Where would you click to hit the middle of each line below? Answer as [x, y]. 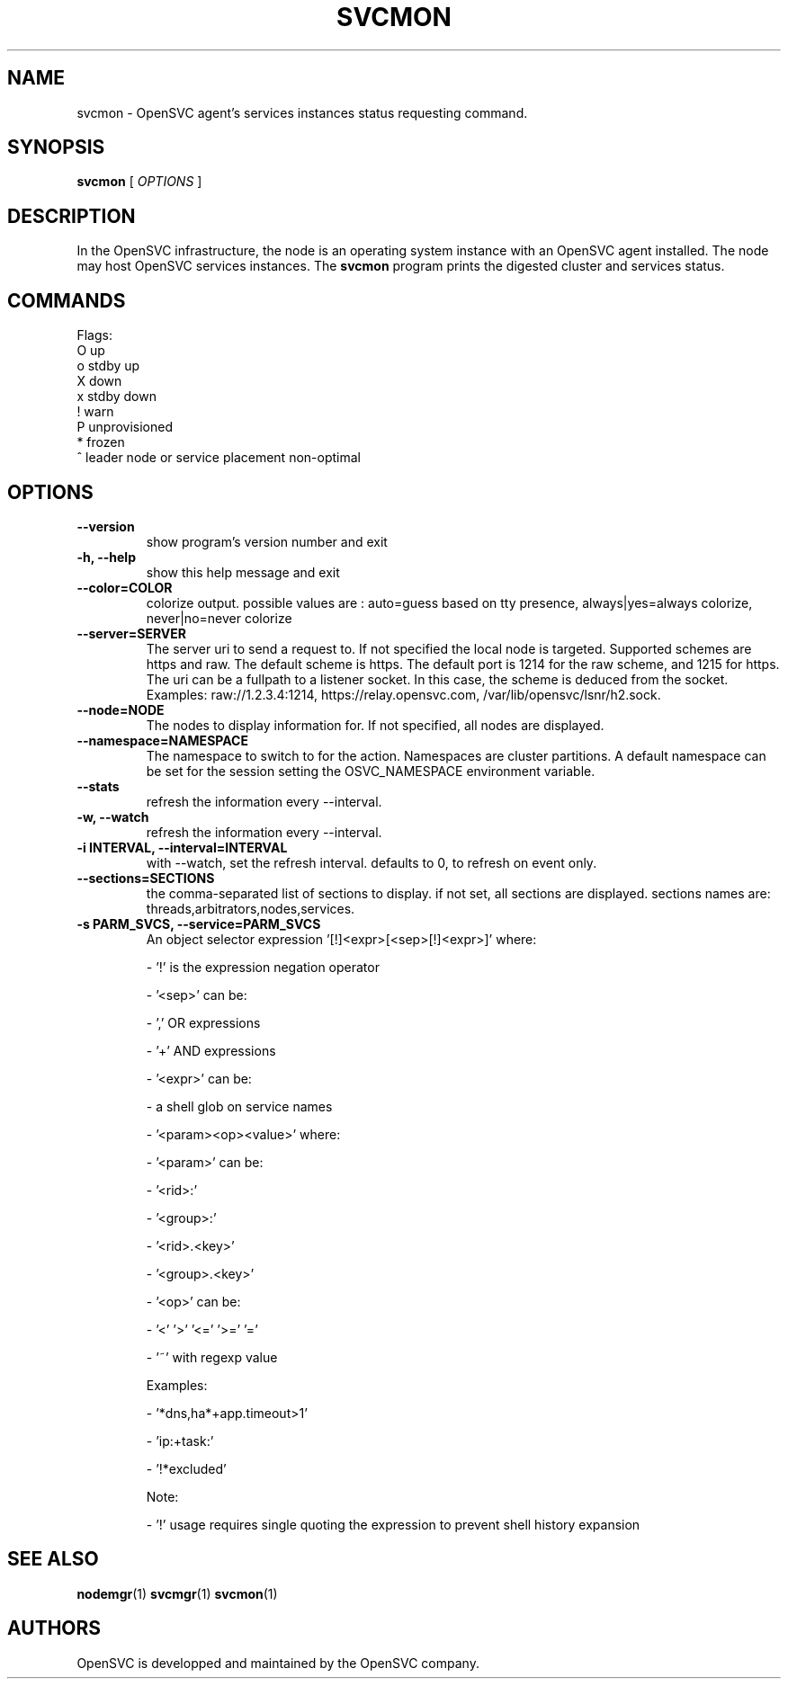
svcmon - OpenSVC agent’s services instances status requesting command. [302, 112]
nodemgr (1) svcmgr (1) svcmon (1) [177, 1593]
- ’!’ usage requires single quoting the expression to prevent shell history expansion [393, 1524]
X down [99, 381]
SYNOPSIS [56, 147]
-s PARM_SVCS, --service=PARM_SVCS [199, 923]
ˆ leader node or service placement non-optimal [219, 458]
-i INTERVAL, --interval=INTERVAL [182, 847]
